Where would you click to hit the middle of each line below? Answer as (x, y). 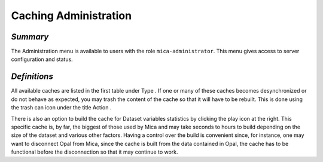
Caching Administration (71, 16)
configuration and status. (42, 59)
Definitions (32, 77)
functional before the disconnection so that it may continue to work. (95, 152)
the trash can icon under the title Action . (61, 108)
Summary (30, 37)
